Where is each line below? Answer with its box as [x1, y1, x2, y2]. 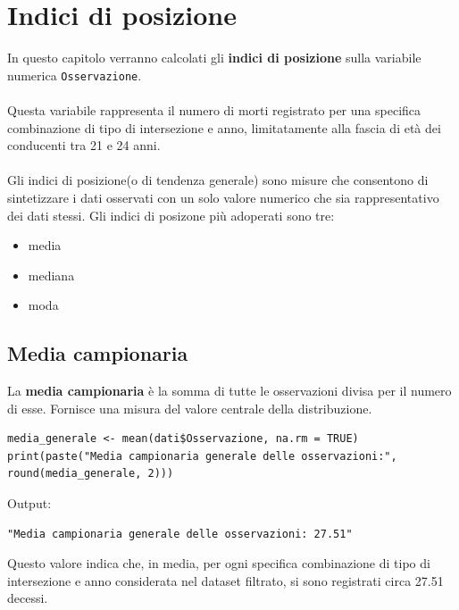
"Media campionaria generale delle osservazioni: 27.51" [7, 527, 353, 540]
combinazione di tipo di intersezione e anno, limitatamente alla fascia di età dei [7, 118, 441, 137]
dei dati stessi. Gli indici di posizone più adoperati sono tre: [7, 205, 335, 224]
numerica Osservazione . [7, 65, 142, 84]
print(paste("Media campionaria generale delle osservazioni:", [7, 449, 397, 463]
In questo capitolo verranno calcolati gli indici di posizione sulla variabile [7, 48, 421, 67]
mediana [28, 265, 75, 284]
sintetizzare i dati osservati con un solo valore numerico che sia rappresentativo [7, 188, 439, 206]
